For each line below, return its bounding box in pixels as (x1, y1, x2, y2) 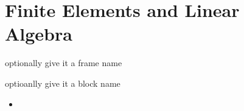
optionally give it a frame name (5, 56, 122, 69)
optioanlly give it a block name (5, 76, 120, 89)
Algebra (5, 21, 72, 46)
